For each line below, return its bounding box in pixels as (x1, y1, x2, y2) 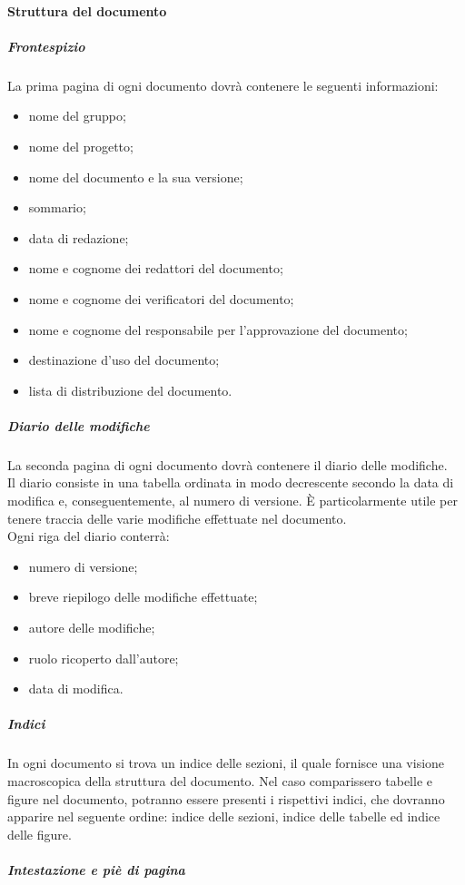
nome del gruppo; (28, 106, 126, 125)
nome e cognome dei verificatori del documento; (28, 289, 294, 308)
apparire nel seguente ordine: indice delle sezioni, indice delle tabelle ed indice (7, 807, 440, 826)
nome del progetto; (28, 136, 134, 155)
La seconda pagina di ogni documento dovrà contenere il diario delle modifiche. (7, 455, 448, 474)
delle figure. (7, 824, 72, 843)
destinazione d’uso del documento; (28, 350, 220, 369)
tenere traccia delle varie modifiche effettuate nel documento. (7, 508, 347, 527)
